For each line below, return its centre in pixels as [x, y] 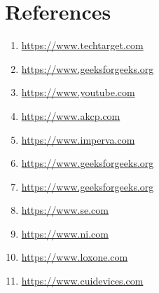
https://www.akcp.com [71, 115]
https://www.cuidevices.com [82, 281]
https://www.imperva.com [78, 139]
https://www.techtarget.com [82, 45]
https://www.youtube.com [78, 92]
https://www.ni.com [65, 233]
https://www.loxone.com [75, 257]
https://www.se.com [65, 210]
